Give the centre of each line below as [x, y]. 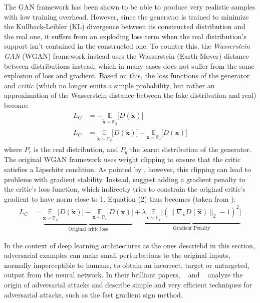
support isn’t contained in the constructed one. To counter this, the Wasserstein [127, 46]
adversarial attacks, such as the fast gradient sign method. [93, 294]
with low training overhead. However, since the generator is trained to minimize [126, 16]
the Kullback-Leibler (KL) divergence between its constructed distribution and [125, 26]
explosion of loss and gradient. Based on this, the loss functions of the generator [127, 75]
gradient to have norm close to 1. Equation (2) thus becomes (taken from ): [120, 198]
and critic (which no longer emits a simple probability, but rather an [109, 85]
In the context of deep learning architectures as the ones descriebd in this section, [129, 245]
